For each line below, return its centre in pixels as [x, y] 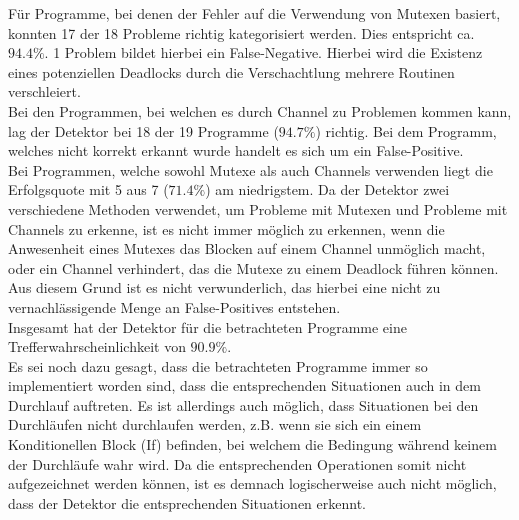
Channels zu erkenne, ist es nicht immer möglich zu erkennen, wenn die [226, 228]
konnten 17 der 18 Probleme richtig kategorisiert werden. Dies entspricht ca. [241, 32]
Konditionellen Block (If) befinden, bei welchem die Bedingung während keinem [252, 444]
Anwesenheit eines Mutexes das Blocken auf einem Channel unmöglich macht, [247, 248]
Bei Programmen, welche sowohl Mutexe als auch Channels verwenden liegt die [250, 169]
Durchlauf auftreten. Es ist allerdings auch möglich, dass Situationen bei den [243, 404]
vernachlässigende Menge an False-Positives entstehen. [174, 306]
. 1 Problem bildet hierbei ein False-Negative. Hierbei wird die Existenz [263, 52]
